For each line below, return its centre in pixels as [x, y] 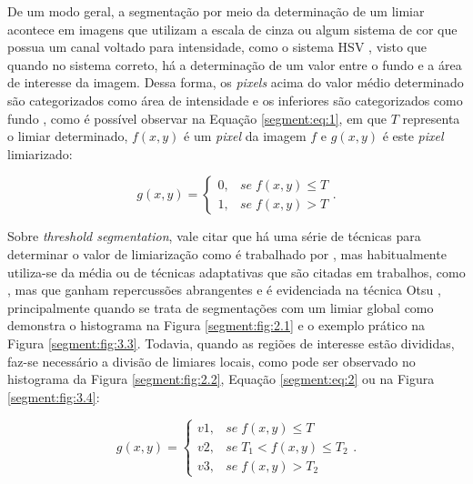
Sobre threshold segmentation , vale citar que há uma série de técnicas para [214, 236]
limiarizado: [40, 153]
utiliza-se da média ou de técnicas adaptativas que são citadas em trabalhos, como [236, 272]
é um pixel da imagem [245, 136]
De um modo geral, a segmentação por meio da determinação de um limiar [216, 11]
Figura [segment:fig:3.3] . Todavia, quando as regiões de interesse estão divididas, [231, 343]
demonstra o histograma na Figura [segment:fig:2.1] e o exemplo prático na [216, 325]
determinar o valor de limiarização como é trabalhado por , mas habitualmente [227, 253]
